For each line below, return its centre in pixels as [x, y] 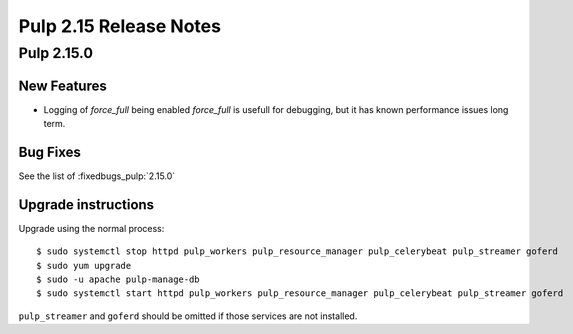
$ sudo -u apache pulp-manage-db [118, 279]
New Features [62, 85]
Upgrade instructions [86, 204]
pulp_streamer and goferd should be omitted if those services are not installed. [188, 316]
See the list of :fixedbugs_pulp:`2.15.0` [97, 176]
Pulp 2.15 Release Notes [120, 26]
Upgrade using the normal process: [91, 228]
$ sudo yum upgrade [84, 265]
